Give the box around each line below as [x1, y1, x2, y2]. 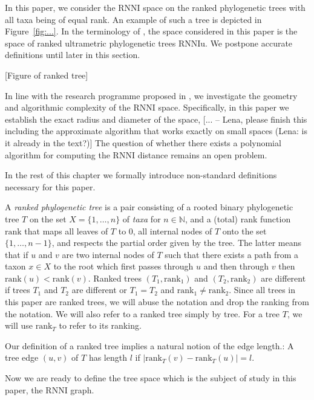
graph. [70, 383, 94, 396]
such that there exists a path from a [165, 248, 299, 260]
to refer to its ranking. [59, 319, 142, 332]
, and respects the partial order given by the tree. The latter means [51, 236, 301, 249]
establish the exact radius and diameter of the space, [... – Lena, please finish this [5, 112, 307, 125]
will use [5, 319, 33, 332]
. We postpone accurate [205, 36, 293, 49]
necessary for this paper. [5, 180, 96, 193]
